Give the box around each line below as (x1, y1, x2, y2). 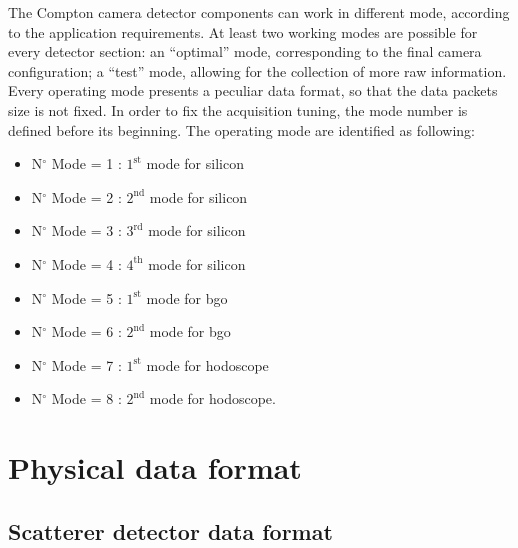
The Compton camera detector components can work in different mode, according (8, 2, 510, 22)
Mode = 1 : (51, 153, 122, 174)
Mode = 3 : (51, 220, 122, 241)
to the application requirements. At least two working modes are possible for (8, 21, 478, 42)
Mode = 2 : (51, 186, 122, 207)
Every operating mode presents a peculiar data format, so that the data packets (8, 80, 498, 101)
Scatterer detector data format (8, 515, 333, 546)
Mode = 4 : (51, 253, 122, 274)
